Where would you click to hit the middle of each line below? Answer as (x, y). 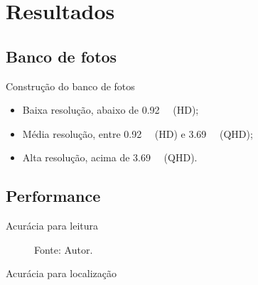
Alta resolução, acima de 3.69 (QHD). (110, 157)
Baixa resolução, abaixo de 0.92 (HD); (111, 110)
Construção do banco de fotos (70, 86)
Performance (53, 196)
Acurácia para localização (61, 273)
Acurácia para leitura (52, 226)
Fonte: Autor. (64, 249)
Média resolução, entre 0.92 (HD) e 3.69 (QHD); (138, 133)
